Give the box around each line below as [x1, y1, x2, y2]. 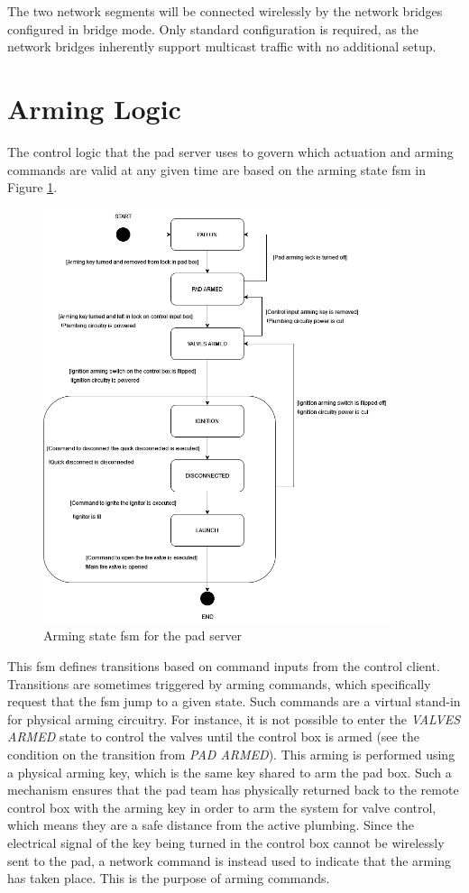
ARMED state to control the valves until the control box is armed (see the [7, 727, 419, 746]
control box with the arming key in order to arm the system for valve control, [7, 797, 437, 816]
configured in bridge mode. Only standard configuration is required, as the [7, 19, 418, 38]
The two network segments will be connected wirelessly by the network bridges [7, 2, 443, 20]
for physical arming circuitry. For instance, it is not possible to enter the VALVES [7, 709, 461, 728]
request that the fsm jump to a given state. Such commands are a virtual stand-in [7, 692, 461, 711]
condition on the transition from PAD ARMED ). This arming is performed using [7, 745, 455, 764]
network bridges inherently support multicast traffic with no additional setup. [7, 37, 437, 56]
